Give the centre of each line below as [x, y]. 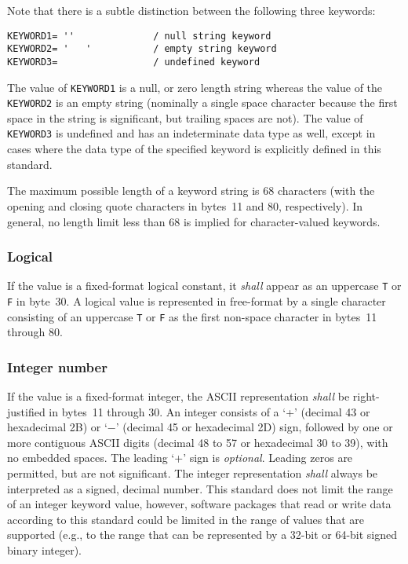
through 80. [35, 332]
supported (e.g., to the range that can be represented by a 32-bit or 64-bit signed [202, 535]
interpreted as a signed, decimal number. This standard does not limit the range [200, 488]
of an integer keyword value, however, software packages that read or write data [199, 504]
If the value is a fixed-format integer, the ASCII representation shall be [178, 396]
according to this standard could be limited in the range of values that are [186, 519]
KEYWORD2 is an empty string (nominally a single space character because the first [202, 103]
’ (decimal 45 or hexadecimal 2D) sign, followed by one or [254, 427]
